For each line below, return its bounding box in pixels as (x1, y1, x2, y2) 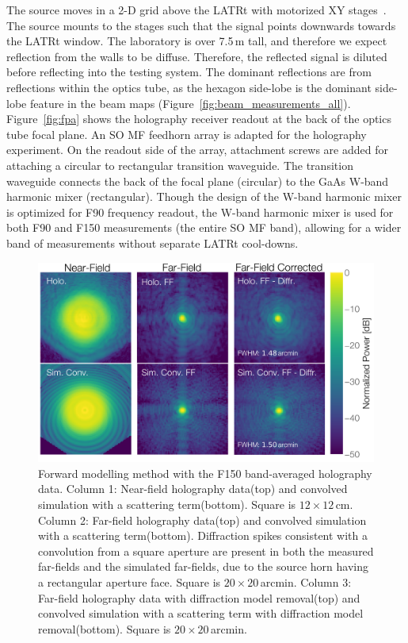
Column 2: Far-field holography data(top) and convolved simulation (38, 511, 367, 528)
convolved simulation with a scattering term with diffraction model (38, 605, 364, 622)
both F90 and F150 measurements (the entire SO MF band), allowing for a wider (6, 219, 402, 236)
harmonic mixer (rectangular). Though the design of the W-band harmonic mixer (6, 188, 402, 205)
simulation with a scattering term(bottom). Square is (38, 496, 296, 513)
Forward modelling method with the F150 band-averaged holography (38, 464, 372, 481)
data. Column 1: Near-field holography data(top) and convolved (38, 480, 348, 497)
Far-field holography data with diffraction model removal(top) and (38, 589, 360, 606)
